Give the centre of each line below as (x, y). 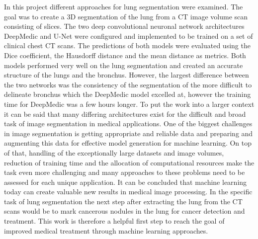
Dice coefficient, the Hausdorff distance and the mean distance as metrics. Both (125, 55)
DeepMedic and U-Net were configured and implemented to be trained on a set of (129, 36)
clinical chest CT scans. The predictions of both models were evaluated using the (127, 45)
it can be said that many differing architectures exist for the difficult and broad (125, 114)
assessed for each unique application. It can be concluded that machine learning (126, 182)
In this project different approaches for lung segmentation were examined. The (124, 6)
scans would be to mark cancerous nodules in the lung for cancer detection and (125, 211)
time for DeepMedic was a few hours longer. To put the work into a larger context (129, 104)
